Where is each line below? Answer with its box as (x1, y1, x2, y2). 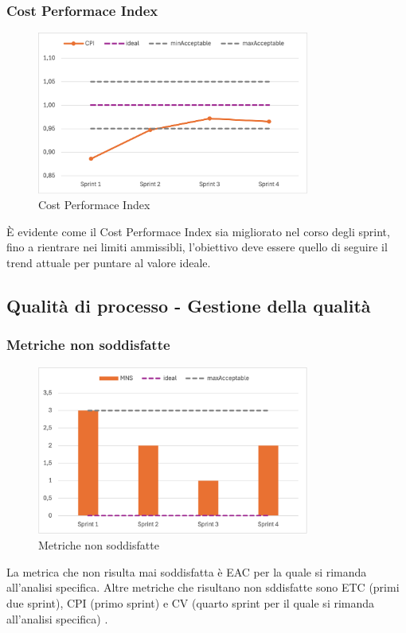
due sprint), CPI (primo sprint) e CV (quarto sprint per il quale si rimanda (6, 594, 375, 611)
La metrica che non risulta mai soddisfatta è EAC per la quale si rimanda (6, 563, 367, 580)
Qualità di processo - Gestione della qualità (6, 293, 371, 317)
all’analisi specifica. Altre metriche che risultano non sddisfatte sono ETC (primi (6, 579, 400, 596)
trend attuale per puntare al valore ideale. (6, 254, 211, 270)
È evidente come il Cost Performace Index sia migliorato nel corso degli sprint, (6, 223, 390, 239)
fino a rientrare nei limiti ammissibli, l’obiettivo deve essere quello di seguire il (6, 239, 388, 255)
